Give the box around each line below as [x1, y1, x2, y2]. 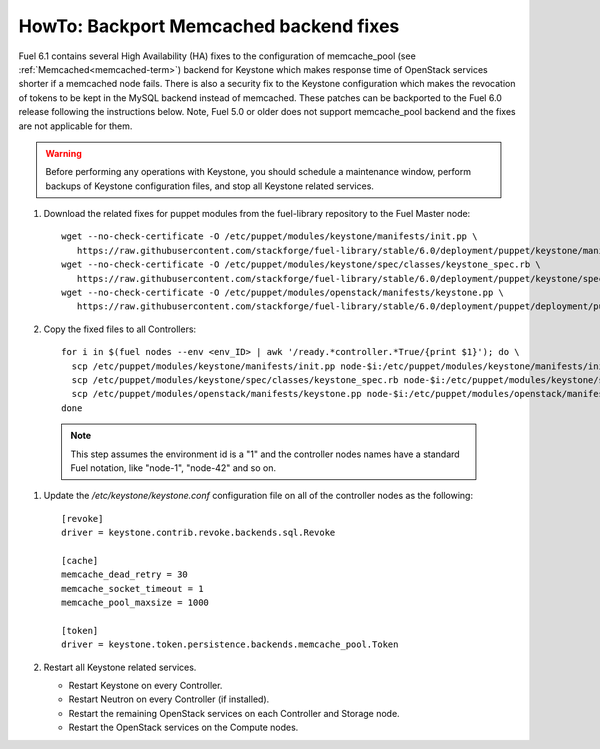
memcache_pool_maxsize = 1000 [61, 597, 210, 609]
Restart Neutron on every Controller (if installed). [68, 693, 270, 705]
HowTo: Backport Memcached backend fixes [18, 15, 400, 37]
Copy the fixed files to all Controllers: [43, 323, 197, 335]
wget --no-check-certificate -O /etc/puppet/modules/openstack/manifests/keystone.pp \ [61, 287, 505, 299]
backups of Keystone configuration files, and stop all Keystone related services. [45, 180, 375, 192]
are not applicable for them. [18, 120, 133, 132]
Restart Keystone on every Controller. [68, 680, 223, 691]
